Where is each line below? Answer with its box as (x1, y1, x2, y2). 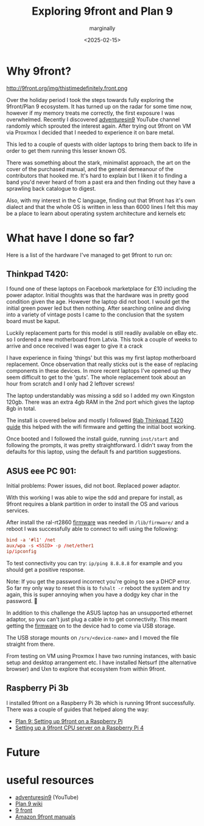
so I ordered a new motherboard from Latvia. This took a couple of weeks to (6, 336, 198, 343)
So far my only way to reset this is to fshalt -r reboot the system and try (6, 584, 190, 591)
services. (6, 507, 29, 514)
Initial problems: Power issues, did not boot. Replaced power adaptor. (6, 482, 181, 489)
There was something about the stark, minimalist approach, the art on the (6, 159, 191, 166)
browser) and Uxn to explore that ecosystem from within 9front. (6, 665, 166, 673)
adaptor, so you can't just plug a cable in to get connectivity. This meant (6, 615, 188, 623)
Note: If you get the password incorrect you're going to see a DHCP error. (6, 577, 191, 585)
